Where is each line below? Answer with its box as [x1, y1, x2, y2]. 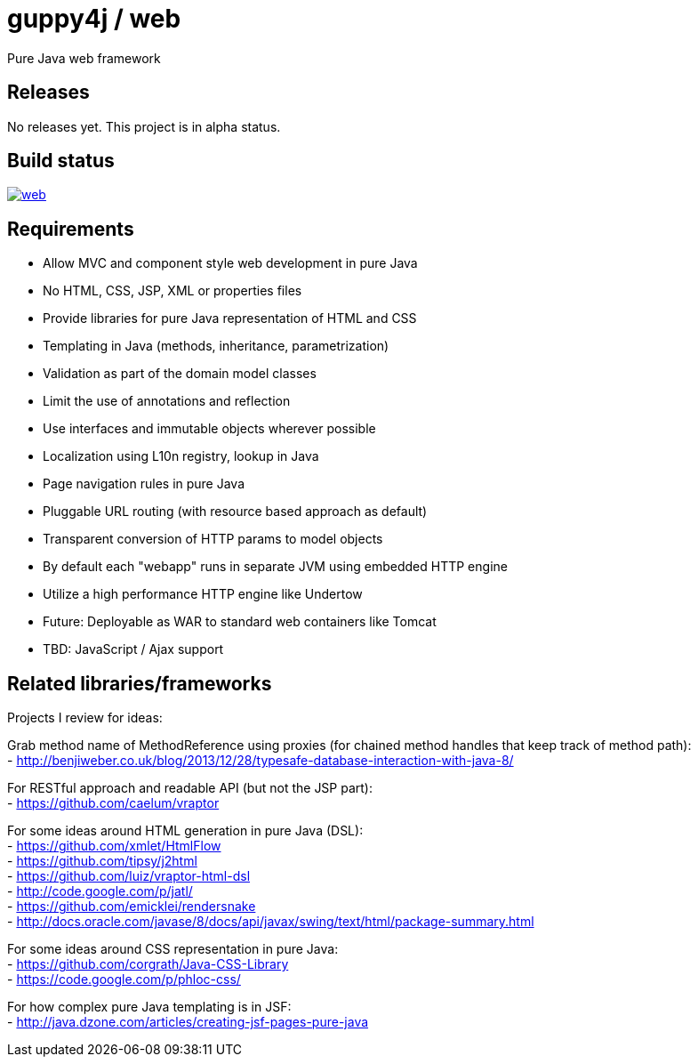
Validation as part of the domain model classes [43, 366, 317, 382]
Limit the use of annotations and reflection [43, 393, 291, 409]
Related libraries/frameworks [7, 672, 272, 695]
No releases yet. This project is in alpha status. [7, 118, 281, 134]
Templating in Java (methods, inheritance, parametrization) [43, 338, 389, 354]
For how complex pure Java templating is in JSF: [7, 999, 292, 1015]
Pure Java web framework [7, 50, 161, 66]
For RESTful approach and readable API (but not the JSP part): [7, 780, 373, 796]
